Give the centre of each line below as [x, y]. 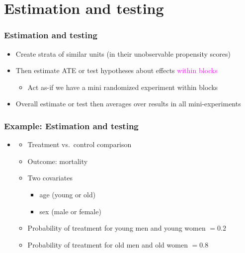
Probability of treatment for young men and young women [117, 228]
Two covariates [50, 178]
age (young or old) [68, 194]
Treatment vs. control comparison [80, 144]
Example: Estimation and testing [71, 126]
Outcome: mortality [58, 161]
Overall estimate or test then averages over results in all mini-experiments [128, 104]
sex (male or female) [70, 211]
